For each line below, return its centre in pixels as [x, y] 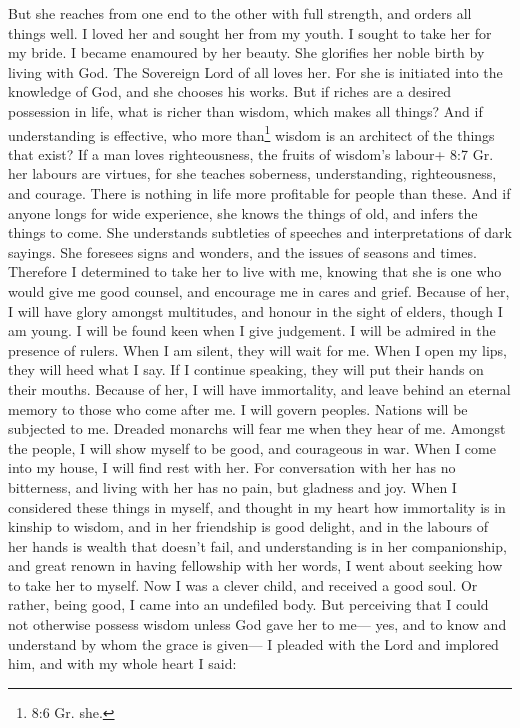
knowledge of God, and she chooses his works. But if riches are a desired [230, 91]
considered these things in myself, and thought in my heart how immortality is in [257, 506]
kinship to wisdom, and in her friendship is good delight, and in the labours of [248, 526]
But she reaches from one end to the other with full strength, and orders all [240, 13]
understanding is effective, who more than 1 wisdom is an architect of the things [251, 133]
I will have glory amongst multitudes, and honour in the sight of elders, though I [255, 310]
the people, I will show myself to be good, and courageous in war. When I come [252, 447]
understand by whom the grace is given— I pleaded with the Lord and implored [253, 643]
